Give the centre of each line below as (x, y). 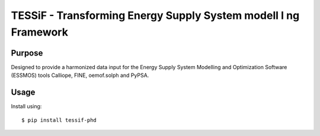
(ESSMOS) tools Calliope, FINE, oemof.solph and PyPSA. (80, 75)
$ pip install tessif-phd (59, 120)
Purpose (27, 53)
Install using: (26, 106)
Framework (39, 32)
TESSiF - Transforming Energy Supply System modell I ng (155, 15)
